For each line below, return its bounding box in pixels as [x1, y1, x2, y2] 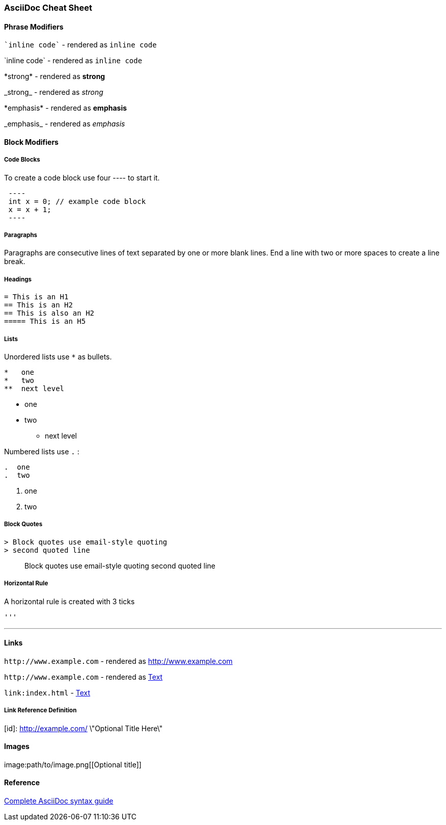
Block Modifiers [4, 137, 59, 146]
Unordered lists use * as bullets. [4, 352, 112, 361]
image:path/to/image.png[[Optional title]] [4, 760, 142, 769]
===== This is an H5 [4, 317, 86, 326]
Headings [4, 275, 32, 283]
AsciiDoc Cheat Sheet [4, 3, 92, 13]
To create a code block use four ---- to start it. [4, 173, 160, 182]
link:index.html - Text [4, 688, 91, 697]
